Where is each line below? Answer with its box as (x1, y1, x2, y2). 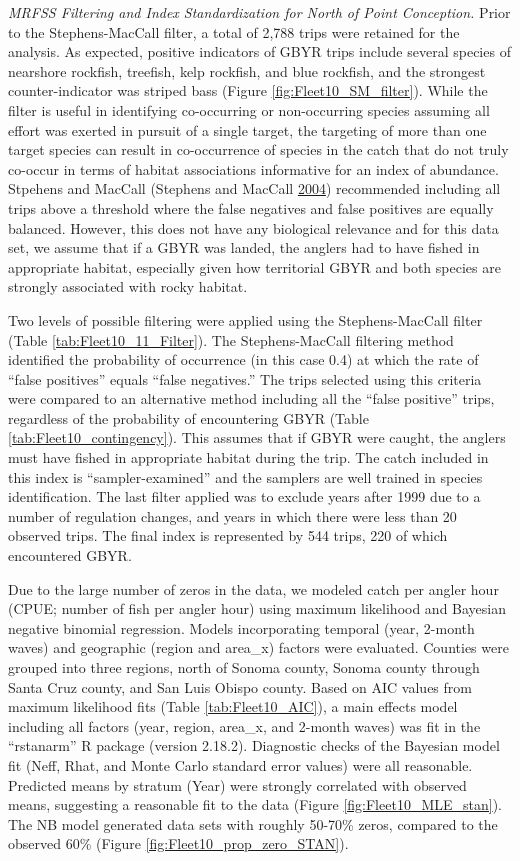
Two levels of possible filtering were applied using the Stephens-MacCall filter (8, 309, 483, 330)
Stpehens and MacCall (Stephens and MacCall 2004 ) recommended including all (8, 178, 501, 199)
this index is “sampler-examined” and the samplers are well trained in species (8, 466, 483, 487)
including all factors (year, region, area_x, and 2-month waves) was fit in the (8, 715, 481, 736)
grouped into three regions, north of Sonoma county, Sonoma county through (8, 657, 480, 677)
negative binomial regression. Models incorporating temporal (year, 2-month (8, 617, 475, 638)
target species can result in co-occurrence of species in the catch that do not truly (8, 139, 509, 160)
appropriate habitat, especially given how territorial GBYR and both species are (8, 256, 501, 277)
